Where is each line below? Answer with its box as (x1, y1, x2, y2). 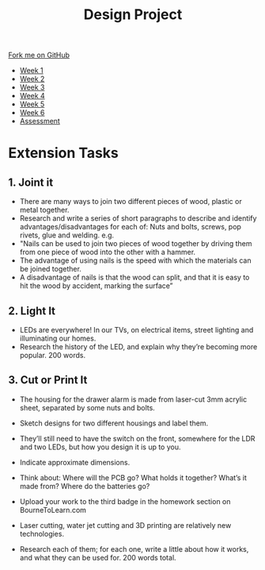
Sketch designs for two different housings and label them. (19, 418, 209, 428)
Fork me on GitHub (8, 50, 70, 60)
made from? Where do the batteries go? (19, 481, 150, 491)
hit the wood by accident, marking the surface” (19, 281, 173, 291)
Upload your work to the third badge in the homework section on (19, 496, 231, 506)
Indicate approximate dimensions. (19, 457, 131, 467)
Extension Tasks (8, 144, 119, 162)
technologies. (19, 529, 65, 538)
